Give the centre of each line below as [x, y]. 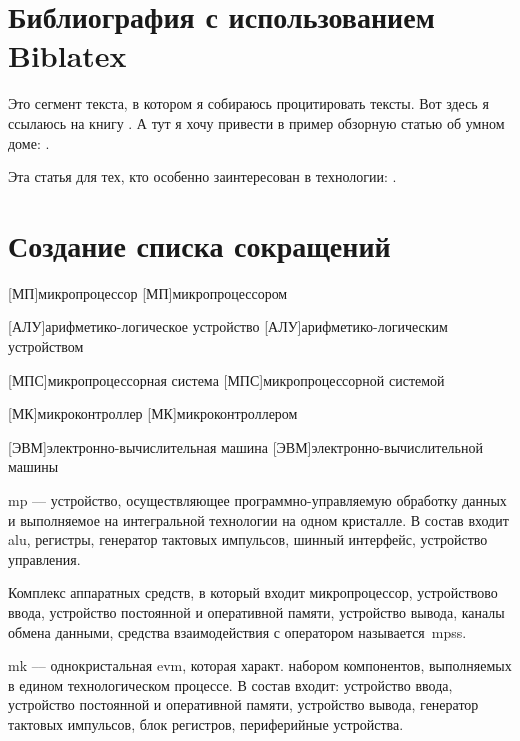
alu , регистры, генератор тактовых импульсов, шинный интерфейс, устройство [248, 539]
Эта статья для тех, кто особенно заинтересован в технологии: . [202, 176]
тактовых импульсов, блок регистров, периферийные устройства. [206, 723]
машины [33, 466]
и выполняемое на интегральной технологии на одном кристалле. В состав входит [258, 519]
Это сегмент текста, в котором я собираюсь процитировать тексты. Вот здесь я [248, 103]
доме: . [29, 142]
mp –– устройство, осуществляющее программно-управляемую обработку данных [257, 499]
